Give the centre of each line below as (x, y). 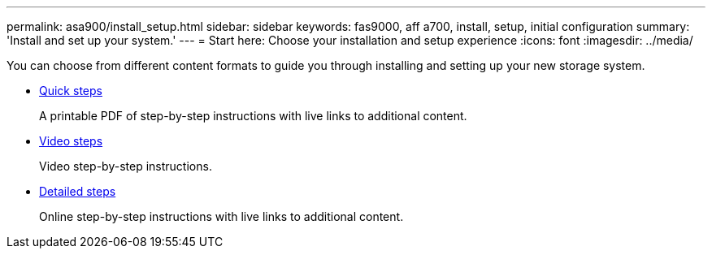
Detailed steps (78, 191)
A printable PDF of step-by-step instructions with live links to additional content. (253, 116)
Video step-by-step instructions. (126, 166)
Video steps (71, 141)
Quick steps (71, 91)
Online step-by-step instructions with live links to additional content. (221, 216)
